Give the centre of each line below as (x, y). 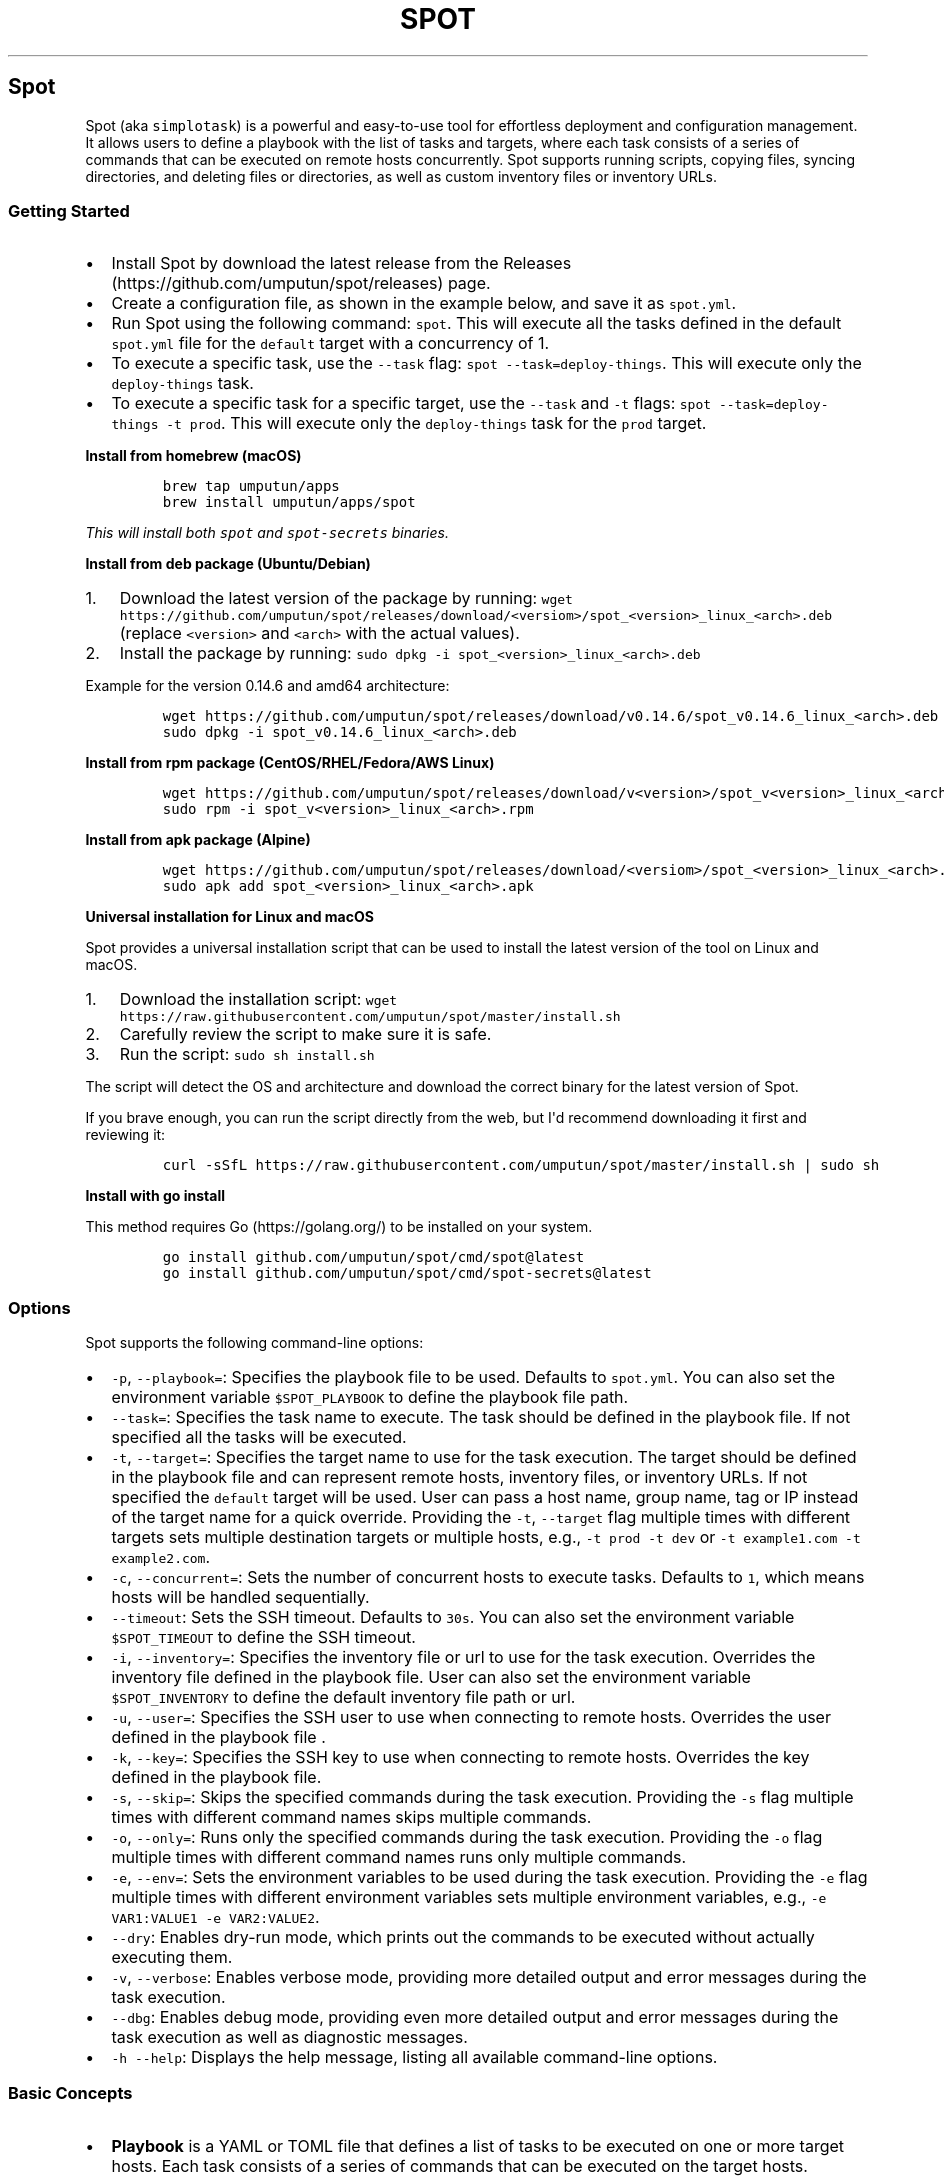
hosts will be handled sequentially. (240, 1597)
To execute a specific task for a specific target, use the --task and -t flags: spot (411, 403)
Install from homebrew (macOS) (193, 456)
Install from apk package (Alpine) (198, 840)
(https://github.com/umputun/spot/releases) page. (301, 283)
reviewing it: (125, 1135)
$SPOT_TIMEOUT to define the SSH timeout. (263, 1637)
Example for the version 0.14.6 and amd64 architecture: (267, 686)
